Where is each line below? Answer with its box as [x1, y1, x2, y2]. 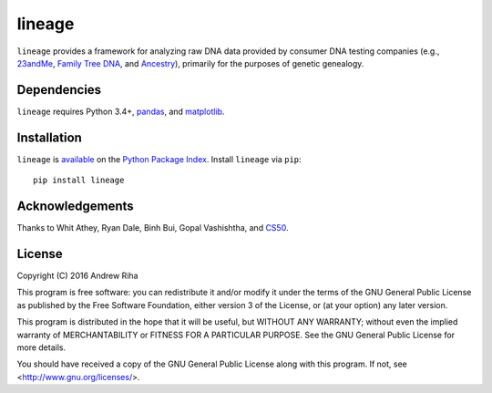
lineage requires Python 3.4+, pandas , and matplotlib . [16, 106, 225, 117]
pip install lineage [33, 175, 125, 186]
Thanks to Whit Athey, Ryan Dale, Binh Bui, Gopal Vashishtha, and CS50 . [16, 222, 289, 233]
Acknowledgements [16, 198, 134, 213]
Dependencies [16, 82, 102, 98]
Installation [16, 129, 82, 145]
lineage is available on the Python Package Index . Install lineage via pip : [16, 153, 302, 164]
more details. [16, 342, 67, 353]
